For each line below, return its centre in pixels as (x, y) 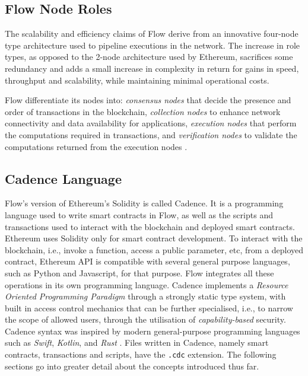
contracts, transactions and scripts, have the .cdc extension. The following (141, 354)
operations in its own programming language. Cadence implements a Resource (147, 284)
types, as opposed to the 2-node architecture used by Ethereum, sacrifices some (149, 57)
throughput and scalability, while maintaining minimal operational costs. (137, 80)
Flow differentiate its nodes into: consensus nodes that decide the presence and (148, 100)
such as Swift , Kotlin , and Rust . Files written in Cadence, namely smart (137, 342)
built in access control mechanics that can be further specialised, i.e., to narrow (149, 308)
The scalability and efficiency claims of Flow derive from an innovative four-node (152, 34)
